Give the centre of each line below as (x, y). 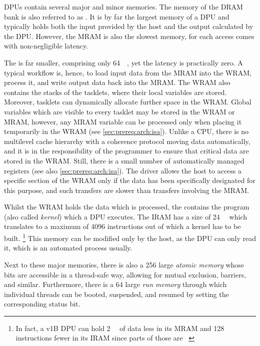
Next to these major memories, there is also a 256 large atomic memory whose (124, 264)
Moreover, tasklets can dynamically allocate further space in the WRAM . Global (128, 102)
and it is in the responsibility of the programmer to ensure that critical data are (126, 151)
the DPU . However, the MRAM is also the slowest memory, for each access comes (129, 36)
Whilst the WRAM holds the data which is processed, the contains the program (127, 207)
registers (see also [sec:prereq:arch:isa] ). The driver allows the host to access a (123, 170)
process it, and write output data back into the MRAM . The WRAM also (117, 82)
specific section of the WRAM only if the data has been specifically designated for (130, 180)
